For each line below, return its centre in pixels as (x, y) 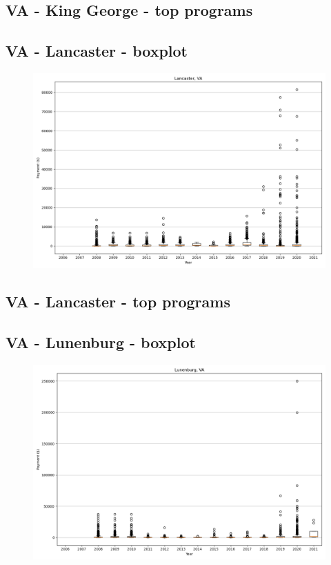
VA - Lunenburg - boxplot (101, 342)
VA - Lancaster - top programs (118, 301)
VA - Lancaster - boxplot (97, 51)
